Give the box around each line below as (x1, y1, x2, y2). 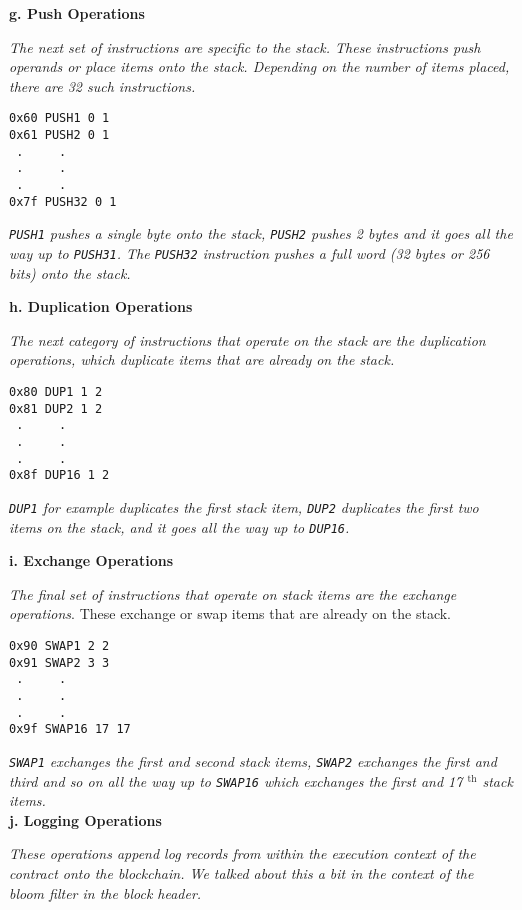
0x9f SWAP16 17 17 (9, 722, 131, 737)
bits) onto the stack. (9, 262, 131, 283)
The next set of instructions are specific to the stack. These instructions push (9, 36, 481, 57)
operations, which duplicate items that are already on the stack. (9, 349, 395, 370)
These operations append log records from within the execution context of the (9, 843, 476, 864)
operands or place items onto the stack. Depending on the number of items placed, (9, 56, 510, 77)
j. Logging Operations (9, 809, 162, 830)
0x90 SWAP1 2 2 (9, 639, 110, 654)
